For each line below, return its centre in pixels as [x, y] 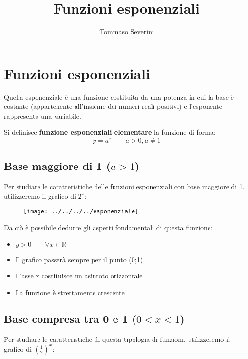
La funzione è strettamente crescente [70, 292]
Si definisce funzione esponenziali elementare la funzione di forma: [110, 132]
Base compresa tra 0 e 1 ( [70, 318]
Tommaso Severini [127, 32]
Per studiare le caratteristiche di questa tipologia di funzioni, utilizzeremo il [117, 339]
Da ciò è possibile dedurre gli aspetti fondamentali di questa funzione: [108, 227]
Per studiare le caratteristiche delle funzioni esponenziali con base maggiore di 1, [124, 186]
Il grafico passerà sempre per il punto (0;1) [79, 259]
